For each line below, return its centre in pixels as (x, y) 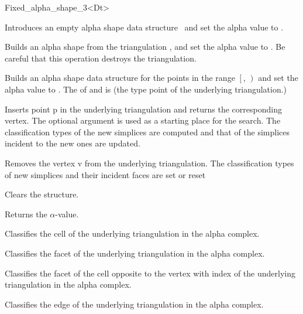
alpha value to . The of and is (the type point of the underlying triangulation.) (146, 89)
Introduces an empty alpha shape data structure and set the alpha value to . (144, 27)
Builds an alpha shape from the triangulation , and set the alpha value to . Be (145, 47)
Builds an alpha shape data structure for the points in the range (120, 78)
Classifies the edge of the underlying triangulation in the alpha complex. (134, 304)
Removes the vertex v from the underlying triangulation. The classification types (149, 163)
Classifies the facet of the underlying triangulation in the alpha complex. (135, 253)
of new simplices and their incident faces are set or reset (105, 174)
